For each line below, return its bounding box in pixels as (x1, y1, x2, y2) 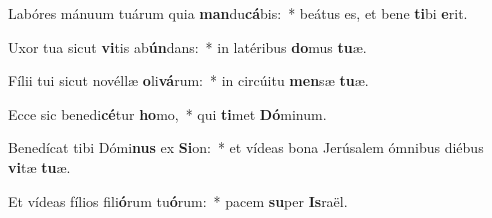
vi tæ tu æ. (8, 156, 71, 177)
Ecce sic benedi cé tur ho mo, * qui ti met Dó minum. (8, 103, 327, 124)
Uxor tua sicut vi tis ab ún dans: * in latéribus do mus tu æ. (8, 36, 367, 57)
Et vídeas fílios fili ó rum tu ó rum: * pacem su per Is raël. (8, 190, 348, 211)
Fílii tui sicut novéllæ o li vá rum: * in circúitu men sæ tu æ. (8, 70, 369, 91)
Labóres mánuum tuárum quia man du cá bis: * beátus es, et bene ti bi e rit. (8, 3, 468, 23)
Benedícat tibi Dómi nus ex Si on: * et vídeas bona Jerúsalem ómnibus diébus (8, 137, 484, 158)
